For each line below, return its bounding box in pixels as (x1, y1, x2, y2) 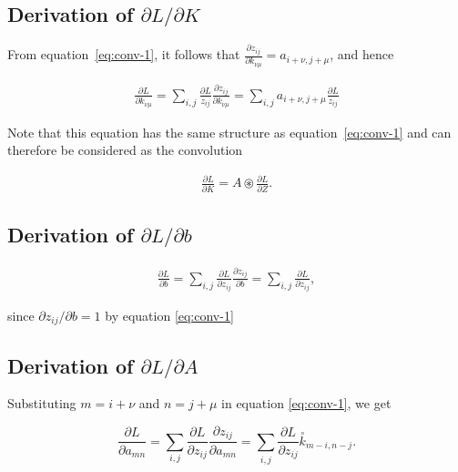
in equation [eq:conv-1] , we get (221, 394, 392, 413)
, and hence (330, 45, 394, 64)
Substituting (7, 394, 76, 413)
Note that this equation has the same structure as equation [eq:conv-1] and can (7, 122, 452, 141)
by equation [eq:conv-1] (105, 305, 234, 324)
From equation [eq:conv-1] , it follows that (7, 45, 240, 64)
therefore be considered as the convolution (7, 140, 243, 159)
